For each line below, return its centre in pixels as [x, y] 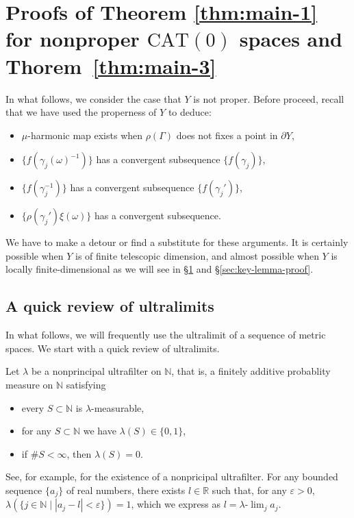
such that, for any [249, 490]
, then [79, 453]
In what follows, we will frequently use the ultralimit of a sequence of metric [166, 335]
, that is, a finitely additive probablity [251, 371]
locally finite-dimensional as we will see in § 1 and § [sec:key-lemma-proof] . [160, 269]
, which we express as [176, 504]
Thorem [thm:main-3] [111, 65]
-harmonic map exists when [85, 135]
